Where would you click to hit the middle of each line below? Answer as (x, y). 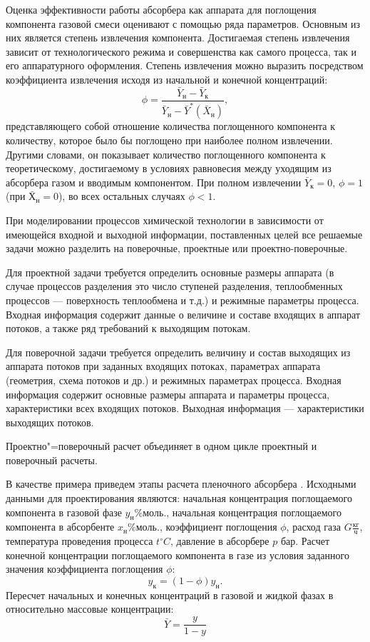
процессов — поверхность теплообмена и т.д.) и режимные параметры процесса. (183, 300)
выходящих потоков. (50, 422)
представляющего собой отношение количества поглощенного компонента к (170, 126)
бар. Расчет (305, 541)
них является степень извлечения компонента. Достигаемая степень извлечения (178, 37)
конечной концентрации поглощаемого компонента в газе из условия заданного (178, 555)
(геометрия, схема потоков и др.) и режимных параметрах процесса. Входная (174, 380)
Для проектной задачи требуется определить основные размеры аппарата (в (170, 272)
